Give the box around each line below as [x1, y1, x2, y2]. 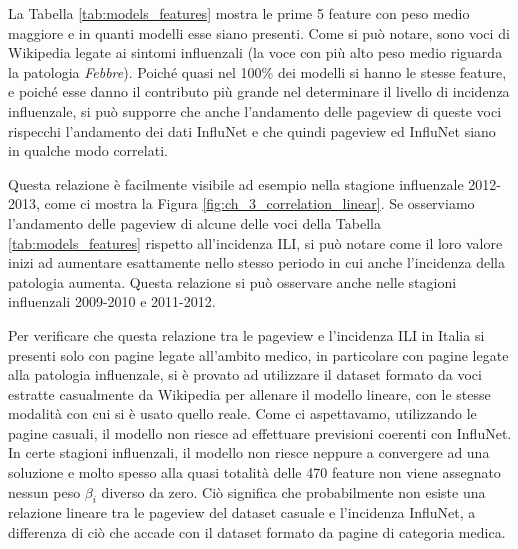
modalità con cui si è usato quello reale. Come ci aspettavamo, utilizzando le [8, 403, 477, 424]
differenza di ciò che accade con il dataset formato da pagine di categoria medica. [8, 522, 506, 543]
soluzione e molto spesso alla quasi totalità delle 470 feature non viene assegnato [8, 462, 501, 483]
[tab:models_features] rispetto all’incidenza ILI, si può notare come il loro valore [8, 232, 503, 253]
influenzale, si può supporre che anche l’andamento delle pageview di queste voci [8, 100, 502, 121]
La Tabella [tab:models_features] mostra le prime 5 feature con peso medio [8, 3, 470, 23]
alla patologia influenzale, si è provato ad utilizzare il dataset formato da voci [8, 364, 482, 385]
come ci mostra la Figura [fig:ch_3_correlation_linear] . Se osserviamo [44, 193, 475, 214]
